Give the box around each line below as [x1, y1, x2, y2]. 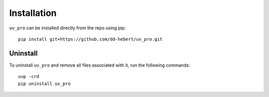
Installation [9, 7, 57, 18]
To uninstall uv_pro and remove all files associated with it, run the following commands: [9, 62, 190, 68]
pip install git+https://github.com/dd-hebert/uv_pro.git [18, 36, 163, 42]
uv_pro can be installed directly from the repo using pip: [9, 25, 126, 31]
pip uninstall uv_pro [18, 81, 71, 87]
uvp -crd [18, 74, 39, 80]
